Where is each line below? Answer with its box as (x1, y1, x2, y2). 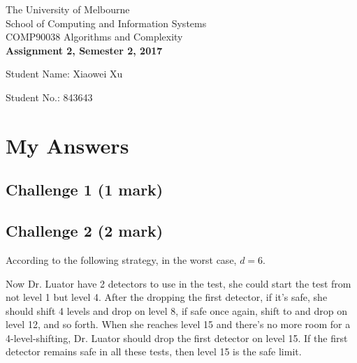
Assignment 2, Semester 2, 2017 (6, 43, 163, 57)
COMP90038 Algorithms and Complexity (6, 29, 183, 44)
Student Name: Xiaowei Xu (6, 66, 123, 81)
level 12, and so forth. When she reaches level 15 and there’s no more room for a (6, 317, 351, 332)
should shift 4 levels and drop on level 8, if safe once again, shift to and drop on (6, 303, 347, 318)
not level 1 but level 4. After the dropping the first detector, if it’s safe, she (6, 290, 328, 304)
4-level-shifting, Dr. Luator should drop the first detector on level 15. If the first (6, 330, 348, 345)
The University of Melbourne (6, 2, 130, 16)
